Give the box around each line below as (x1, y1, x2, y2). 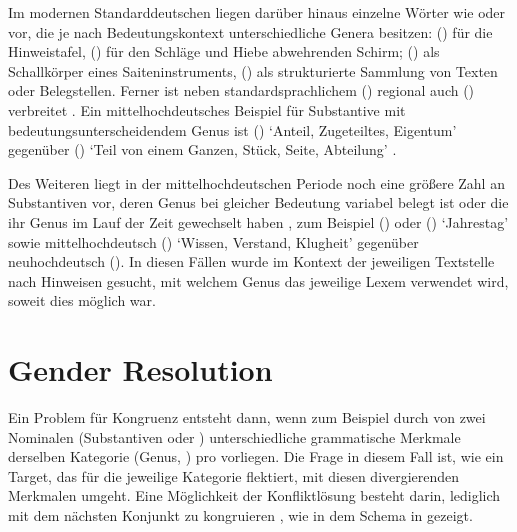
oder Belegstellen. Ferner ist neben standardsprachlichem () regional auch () (8, 80, 475, 101)
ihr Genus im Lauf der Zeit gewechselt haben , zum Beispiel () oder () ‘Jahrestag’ (8, 211, 509, 232)
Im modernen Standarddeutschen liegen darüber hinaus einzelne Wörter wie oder (8, 2, 506, 22)
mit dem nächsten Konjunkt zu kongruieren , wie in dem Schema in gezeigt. (8, 505, 473, 525)
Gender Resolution (8, 349, 273, 390)
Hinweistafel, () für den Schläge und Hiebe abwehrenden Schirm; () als (8, 41, 440, 62)
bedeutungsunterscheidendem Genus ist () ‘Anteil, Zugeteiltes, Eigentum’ (8, 119, 457, 140)
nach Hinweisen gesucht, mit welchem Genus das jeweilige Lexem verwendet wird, (8, 270, 509, 291)
